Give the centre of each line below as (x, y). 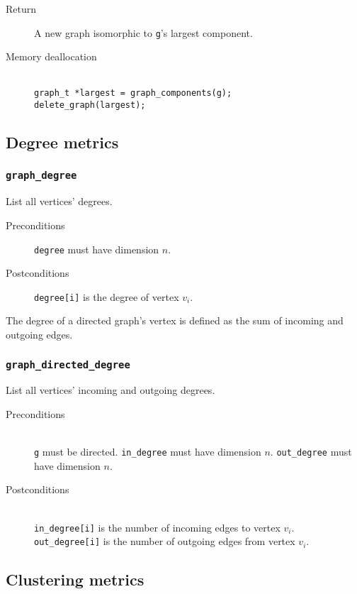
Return (21, 9)
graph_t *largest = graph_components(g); (133, 93)
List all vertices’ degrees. (59, 201)
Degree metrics (62, 142)
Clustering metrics (75, 579)
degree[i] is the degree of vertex (107, 296)
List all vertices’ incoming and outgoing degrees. (110, 390)
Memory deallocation (51, 56)
